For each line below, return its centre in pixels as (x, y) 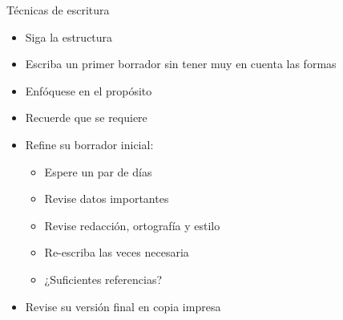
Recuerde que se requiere (86, 117)
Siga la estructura (69, 36)
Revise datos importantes (107, 198)
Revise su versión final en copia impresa (123, 306)
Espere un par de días (98, 171)
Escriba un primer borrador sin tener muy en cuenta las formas (181, 64)
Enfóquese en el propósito (89, 90)
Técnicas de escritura (58, 10)
